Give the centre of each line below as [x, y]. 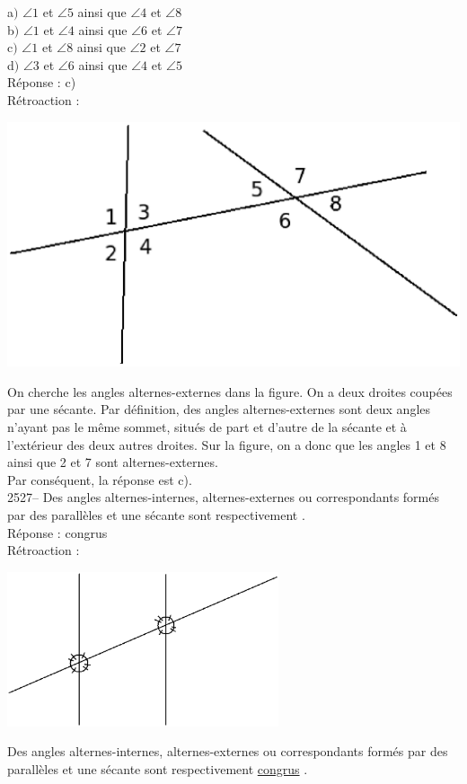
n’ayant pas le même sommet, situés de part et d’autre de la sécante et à [207, 427]
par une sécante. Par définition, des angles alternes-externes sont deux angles [219, 409]
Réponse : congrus [57, 532]
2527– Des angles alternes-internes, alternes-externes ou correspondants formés [223, 497]
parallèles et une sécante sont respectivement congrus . [158, 768]
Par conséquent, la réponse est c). [100, 479]
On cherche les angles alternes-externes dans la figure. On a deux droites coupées [230, 391]
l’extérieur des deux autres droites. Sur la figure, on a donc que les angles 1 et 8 [227, 444]
